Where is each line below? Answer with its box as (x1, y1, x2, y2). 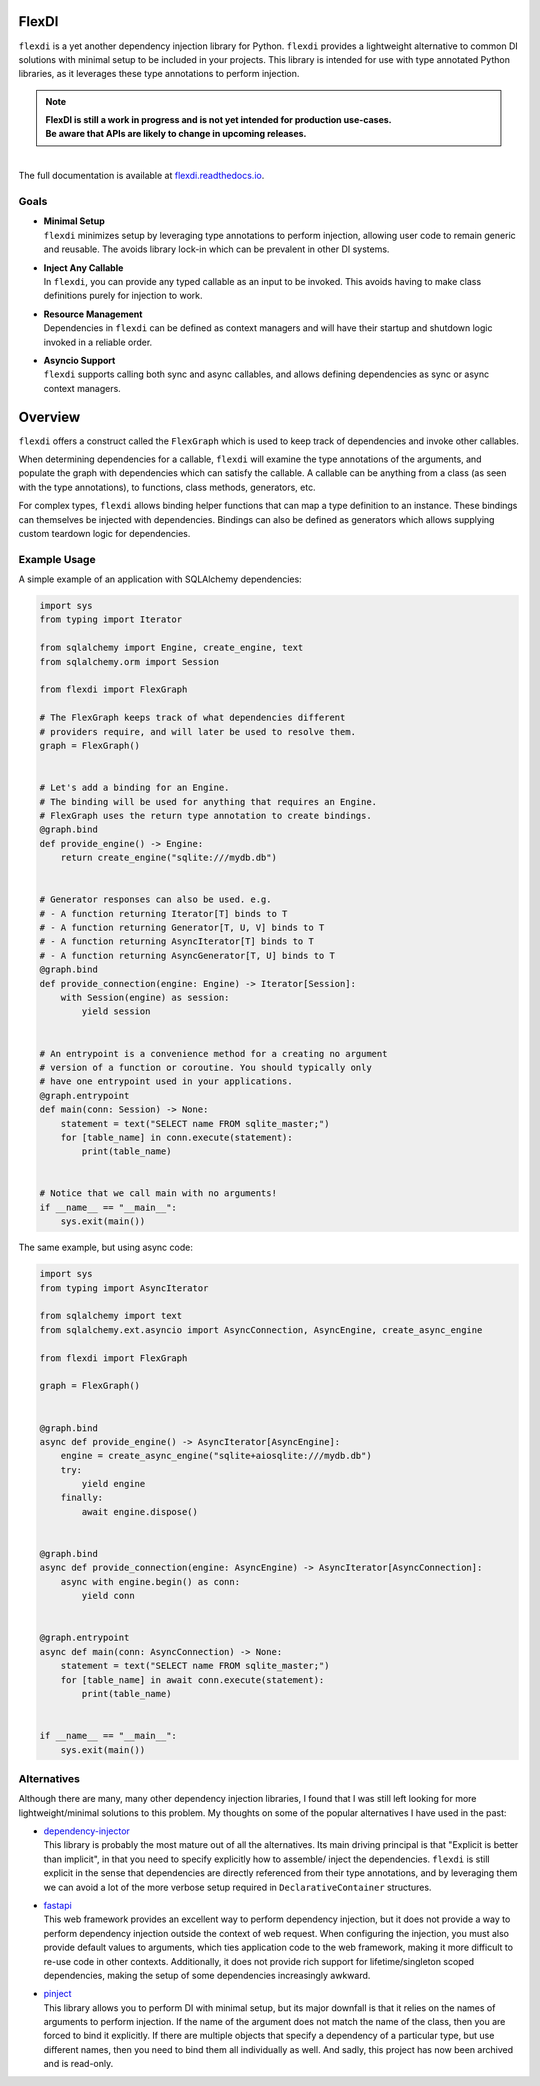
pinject (43, 1988, 72, 2000)
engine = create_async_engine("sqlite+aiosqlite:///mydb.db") (60, 1450, 372, 1462)
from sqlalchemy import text (39, 1310, 183, 1322)
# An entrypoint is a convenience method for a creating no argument (39, 1048, 388, 1059)
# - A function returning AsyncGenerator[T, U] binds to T (39, 950, 335, 961)
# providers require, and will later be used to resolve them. (39, 726, 357, 737)
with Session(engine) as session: (60, 992, 230, 1003)
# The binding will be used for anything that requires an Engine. (39, 796, 378, 807)
